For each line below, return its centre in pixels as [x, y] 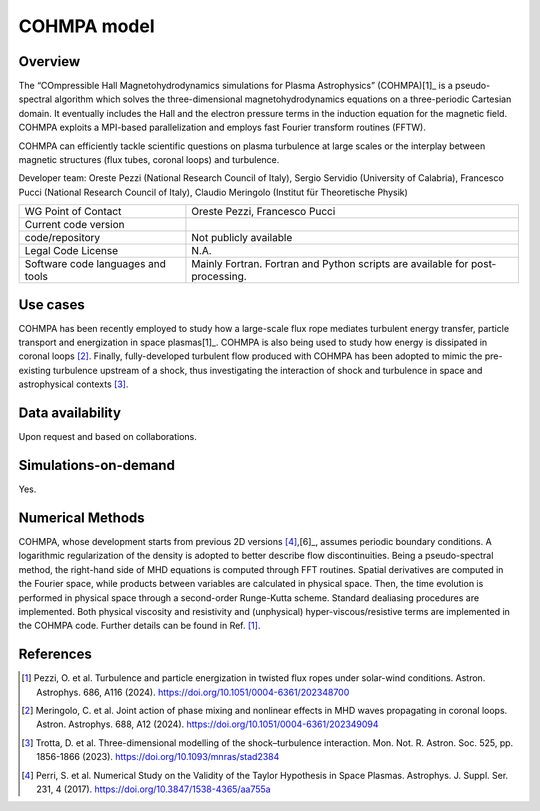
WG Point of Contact [73, 212]
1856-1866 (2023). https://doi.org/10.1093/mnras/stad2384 [158, 757]
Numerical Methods [81, 517]
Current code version [74, 225]
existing [35, 370]
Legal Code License [71, 251]
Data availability [70, 413]
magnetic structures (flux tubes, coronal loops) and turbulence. [149, 160]
